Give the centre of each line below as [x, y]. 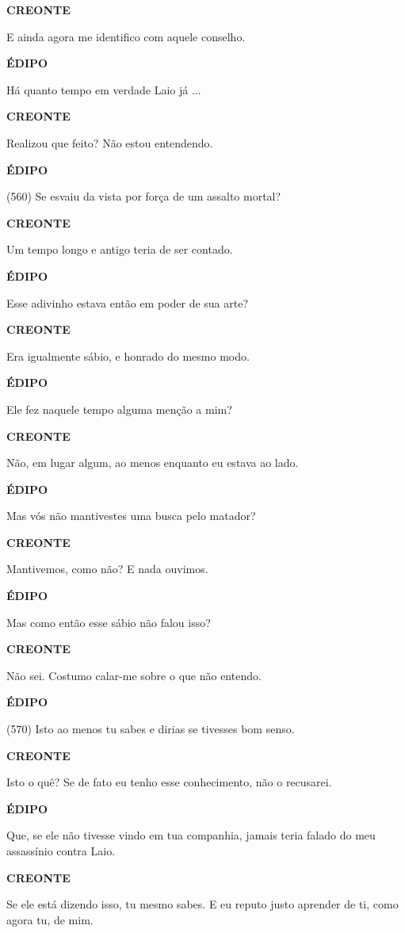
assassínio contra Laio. [61, 851]
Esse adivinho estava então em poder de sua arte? [128, 302]
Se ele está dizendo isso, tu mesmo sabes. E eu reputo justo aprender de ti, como [202, 904]
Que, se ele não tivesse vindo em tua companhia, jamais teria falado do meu [191, 835]
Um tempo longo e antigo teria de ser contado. [120, 249]
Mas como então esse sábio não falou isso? [109, 622]
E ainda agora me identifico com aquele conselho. [126, 36]
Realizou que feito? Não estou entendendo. [110, 142]
